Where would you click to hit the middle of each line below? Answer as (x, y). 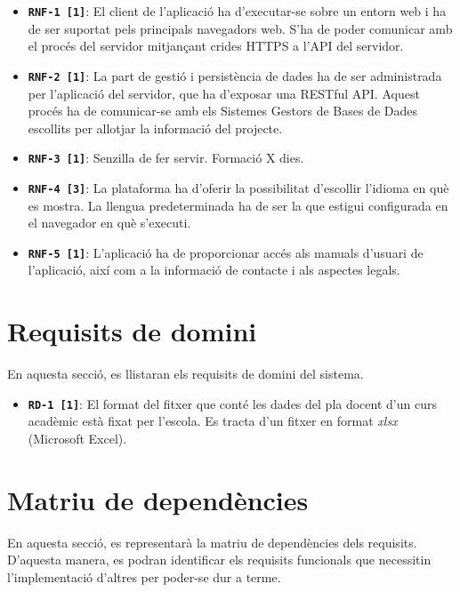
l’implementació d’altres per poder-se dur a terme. (144, 576)
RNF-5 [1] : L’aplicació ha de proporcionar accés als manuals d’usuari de (226, 252)
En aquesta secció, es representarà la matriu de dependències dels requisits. (212, 542)
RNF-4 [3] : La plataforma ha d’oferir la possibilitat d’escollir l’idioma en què (238, 187)
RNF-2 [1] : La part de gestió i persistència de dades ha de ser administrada (235, 75)
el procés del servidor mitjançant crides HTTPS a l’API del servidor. (216, 46)
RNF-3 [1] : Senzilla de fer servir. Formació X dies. (166, 158)
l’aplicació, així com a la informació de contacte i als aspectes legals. (214, 270)
